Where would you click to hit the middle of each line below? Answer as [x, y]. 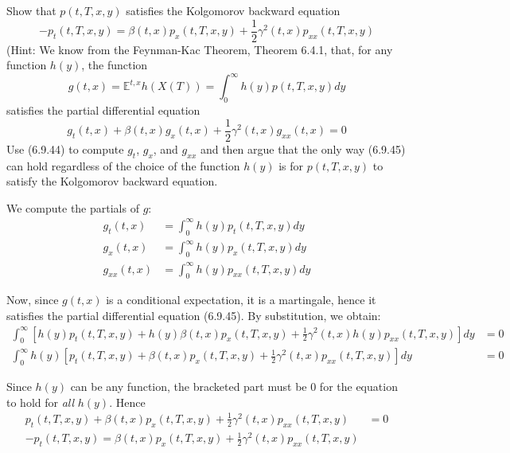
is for [291, 165]
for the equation [358, 387]
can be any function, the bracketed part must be [189, 387]
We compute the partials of [73, 207]
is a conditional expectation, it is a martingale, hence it [241, 300]
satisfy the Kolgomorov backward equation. [112, 181]
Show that [31, 10]
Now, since [33, 300]
